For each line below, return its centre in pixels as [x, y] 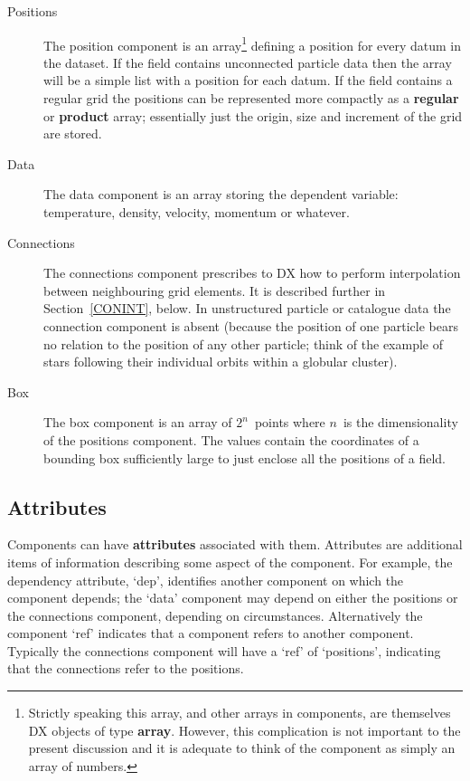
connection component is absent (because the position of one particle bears [251, 325]
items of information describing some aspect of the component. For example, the [230, 562]
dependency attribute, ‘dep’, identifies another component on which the [206, 580]
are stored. [73, 133]
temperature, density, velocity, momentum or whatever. [197, 212]
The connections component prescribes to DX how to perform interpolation [252, 273]
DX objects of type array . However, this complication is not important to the [244, 730]
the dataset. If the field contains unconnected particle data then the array [248, 62]
